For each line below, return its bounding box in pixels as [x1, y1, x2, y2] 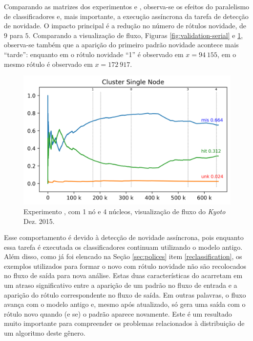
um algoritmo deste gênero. [4, 328, 85, 338]
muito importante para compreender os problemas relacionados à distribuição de [4, 318, 245, 328]
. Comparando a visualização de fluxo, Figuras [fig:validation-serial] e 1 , [28, 30, 243, 40]
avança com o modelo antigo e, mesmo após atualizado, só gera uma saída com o [4, 299, 246, 309]
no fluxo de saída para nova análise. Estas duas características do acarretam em [4, 270, 243, 281]
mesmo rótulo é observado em [4, 59, 93, 69]
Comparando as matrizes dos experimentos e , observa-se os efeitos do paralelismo [4, 1, 250, 11]
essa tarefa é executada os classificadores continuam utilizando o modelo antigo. [4, 241, 243, 252]
